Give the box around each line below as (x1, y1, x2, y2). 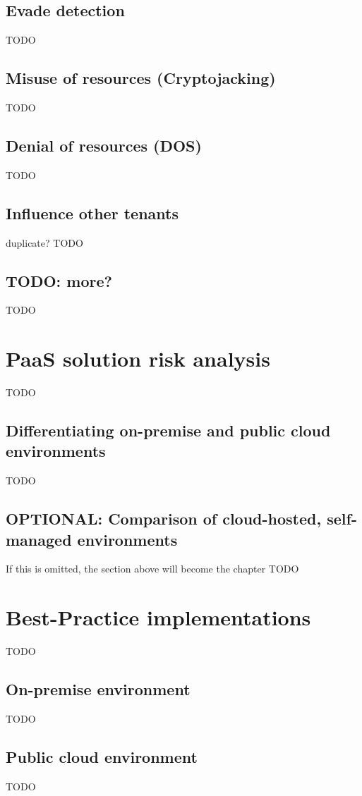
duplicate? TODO (6, 235, 83, 250)
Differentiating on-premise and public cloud (6, 420, 331, 441)
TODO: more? (6, 269, 112, 291)
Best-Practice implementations (6, 603, 311, 632)
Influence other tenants (6, 202, 179, 224)
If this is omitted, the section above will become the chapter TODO (6, 561, 299, 576)
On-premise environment (6, 678, 191, 700)
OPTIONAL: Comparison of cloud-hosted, (6, 508, 322, 529)
